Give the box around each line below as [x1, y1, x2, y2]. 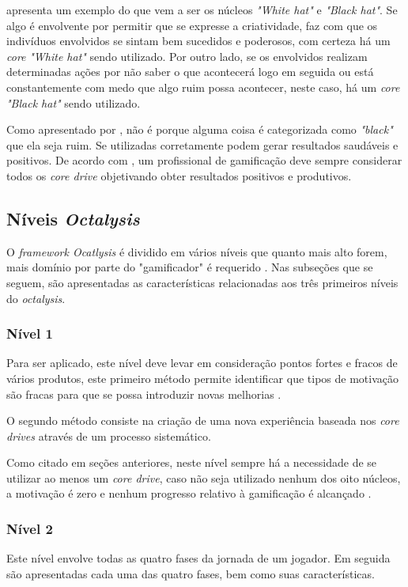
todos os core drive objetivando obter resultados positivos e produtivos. [6, 167, 352, 184]
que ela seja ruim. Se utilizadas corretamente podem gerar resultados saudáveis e [6, 136, 399, 153]
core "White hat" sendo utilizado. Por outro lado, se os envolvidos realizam [6, 47, 368, 64]
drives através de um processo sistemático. [6, 427, 211, 444]
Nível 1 [6, 324, 53, 343]
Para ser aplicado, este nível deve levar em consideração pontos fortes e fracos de [6, 354, 398, 371]
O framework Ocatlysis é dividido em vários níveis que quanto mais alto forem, [6, 243, 387, 259]
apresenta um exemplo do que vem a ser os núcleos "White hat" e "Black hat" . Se [6, 2, 398, 17]
